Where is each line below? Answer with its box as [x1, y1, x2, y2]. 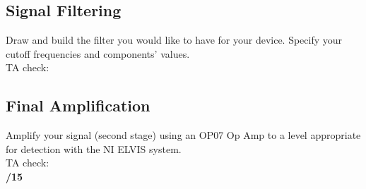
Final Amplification [6, 94, 150, 116]
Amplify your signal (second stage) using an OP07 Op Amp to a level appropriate [6, 128, 361, 142]
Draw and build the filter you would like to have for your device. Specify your [6, 32, 343, 47]
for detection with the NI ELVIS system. [6, 141, 182, 156]
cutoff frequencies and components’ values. [6, 46, 190, 61]
